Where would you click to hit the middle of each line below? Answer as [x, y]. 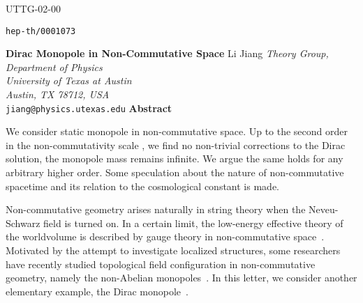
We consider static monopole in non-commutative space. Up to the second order [177, 131]
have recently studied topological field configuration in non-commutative [161, 264]
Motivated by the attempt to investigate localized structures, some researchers [173, 250]
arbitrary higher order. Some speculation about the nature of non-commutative [175, 172]
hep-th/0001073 [41, 31]
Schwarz [23, 223]
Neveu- [324, 209]
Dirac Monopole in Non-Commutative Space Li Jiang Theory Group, [167, 53]
